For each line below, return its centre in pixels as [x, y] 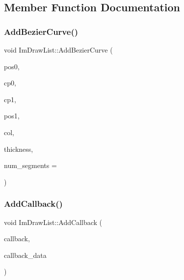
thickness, [19, 149]
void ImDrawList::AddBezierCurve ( [58, 50]
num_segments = [30, 165]
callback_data [25, 255]
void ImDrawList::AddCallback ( [53, 222]
